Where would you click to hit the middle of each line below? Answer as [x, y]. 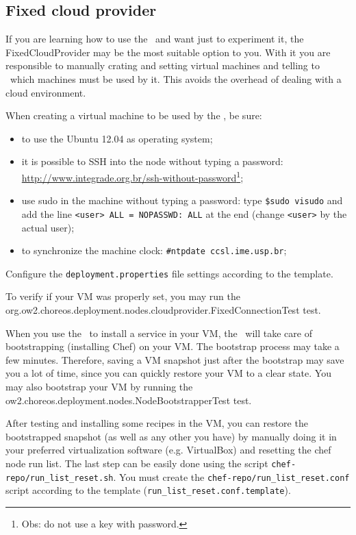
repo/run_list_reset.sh [60, 478]
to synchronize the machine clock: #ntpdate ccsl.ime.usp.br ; [154, 250]
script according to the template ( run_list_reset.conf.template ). [148, 490]
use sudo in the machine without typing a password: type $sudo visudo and [182, 200]
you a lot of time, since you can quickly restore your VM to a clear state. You [168, 373]
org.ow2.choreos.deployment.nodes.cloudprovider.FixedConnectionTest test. [163, 310]
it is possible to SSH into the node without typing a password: [152, 161]
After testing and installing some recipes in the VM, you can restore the [157, 423]
